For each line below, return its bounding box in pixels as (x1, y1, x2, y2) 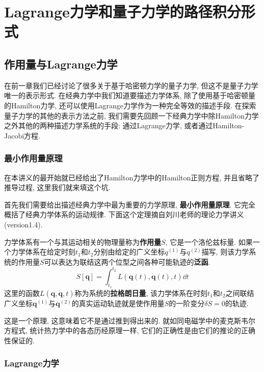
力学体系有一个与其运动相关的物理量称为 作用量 (4, 236, 161, 247)
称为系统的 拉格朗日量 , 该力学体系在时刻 (74, 288, 208, 298)
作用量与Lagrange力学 (4, 56, 118, 72)
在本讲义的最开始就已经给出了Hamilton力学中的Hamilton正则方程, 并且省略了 (4, 172, 259, 182)
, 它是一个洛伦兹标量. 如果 (165, 236, 253, 247)
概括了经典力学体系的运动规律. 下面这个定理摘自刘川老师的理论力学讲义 (4, 209, 244, 220)
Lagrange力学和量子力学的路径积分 (4, 1, 241, 22)
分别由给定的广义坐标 (93, 246, 165, 257)
